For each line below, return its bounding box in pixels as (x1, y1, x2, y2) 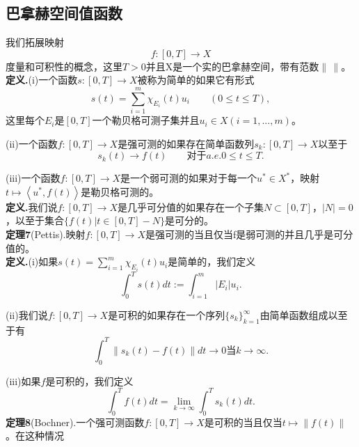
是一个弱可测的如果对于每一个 (120, 171, 257, 185)
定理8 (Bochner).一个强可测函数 (6, 414, 145, 429)
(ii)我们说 (6, 308, 48, 322)
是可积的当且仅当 (204, 414, 282, 429)
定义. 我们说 (6, 199, 58, 214)
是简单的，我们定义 (168, 254, 256, 269)
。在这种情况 (6, 428, 64, 443)
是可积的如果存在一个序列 (108, 308, 225, 322)
